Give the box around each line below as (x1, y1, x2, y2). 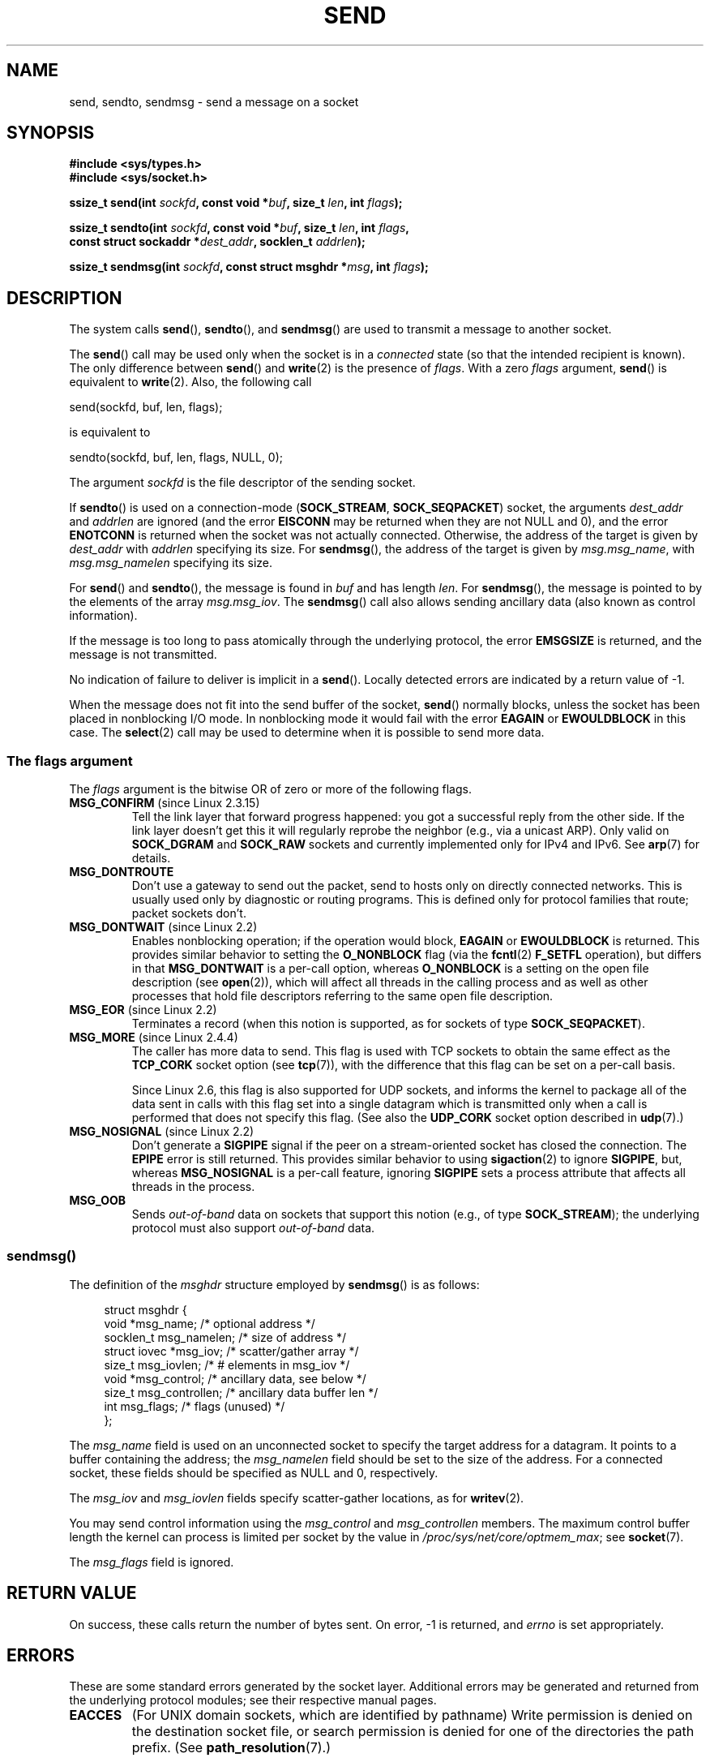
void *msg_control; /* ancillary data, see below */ (104, 1371, 366, 1386)
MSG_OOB (69, 1193, 126, 1208)
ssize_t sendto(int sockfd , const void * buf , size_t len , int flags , (69, 221, 410, 235)
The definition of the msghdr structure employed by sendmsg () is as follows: (69, 1277, 480, 1291)
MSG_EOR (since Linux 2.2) (69, 1003, 217, 1017)
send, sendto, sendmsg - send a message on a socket (69, 94, 359, 109)
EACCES (69, 1707, 122, 1724)
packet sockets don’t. (131, 906, 246, 921)
